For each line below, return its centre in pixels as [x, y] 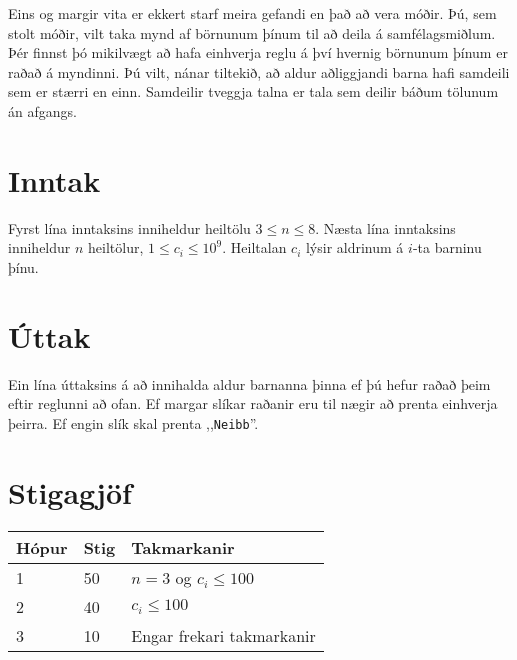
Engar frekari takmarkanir [223, 635]
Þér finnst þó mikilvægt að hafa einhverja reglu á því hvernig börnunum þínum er [258, 52]
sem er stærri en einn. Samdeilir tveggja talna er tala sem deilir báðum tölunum [253, 91]
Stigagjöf [70, 491]
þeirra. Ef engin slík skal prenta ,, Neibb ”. [133, 422]
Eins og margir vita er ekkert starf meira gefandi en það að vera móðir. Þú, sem [252, 13]
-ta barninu [447, 247]
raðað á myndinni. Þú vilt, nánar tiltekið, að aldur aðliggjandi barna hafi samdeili [259, 71]
